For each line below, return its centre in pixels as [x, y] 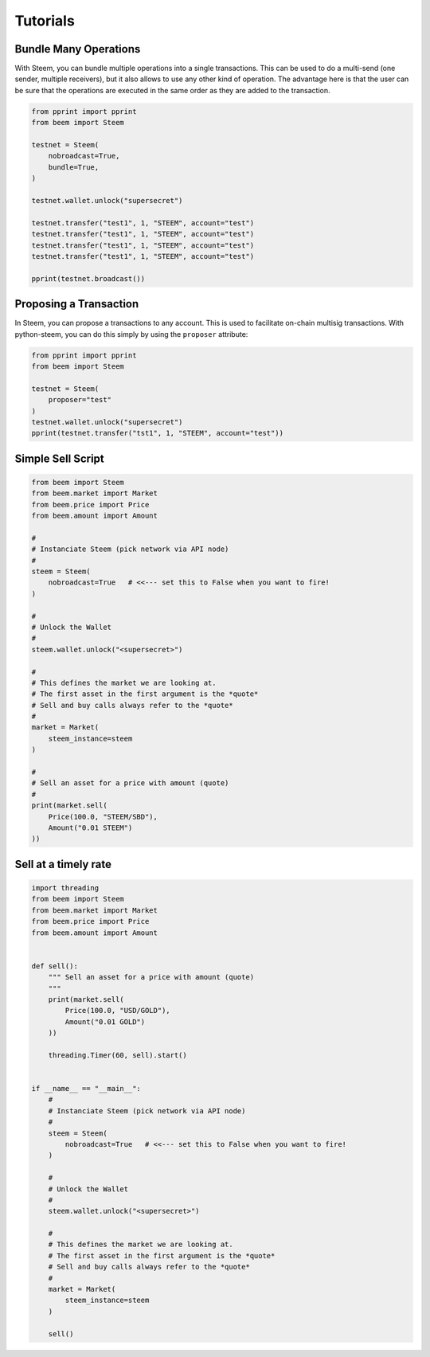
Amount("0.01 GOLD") [105, 1022]
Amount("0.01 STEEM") [90, 828]
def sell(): [55, 966]
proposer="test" [80, 400]
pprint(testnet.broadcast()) [88, 278]
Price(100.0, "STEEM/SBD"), [103, 817]
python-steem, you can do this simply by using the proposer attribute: [131, 334]
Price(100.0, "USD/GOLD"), [117, 1011]
